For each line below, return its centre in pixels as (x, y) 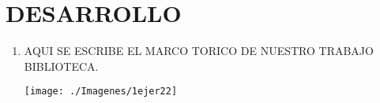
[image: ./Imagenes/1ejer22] (101, 92)
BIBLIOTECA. (61, 66)
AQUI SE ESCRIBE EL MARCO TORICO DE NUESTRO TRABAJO (199, 51)
